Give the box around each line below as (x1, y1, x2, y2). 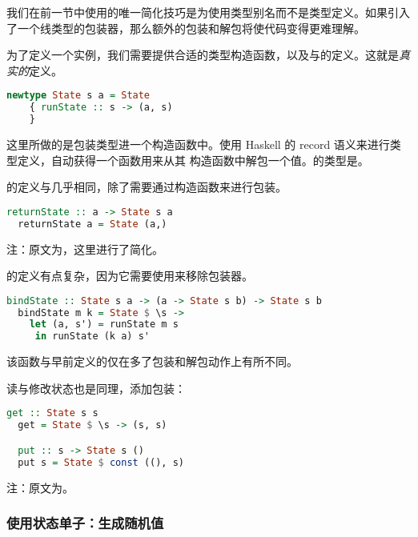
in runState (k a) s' (34, 331, 150, 343)
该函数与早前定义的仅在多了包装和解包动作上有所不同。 (6, 353, 298, 370)
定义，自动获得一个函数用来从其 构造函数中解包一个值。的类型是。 (17, 151, 369, 168)
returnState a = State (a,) (18, 218, 167, 230)
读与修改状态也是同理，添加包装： (6, 379, 186, 396)
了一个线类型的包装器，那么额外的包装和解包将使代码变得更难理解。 (6, 19, 365, 36)
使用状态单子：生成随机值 (6, 513, 164, 533)
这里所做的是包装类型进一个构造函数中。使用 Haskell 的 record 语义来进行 (6, 136, 390, 152)
